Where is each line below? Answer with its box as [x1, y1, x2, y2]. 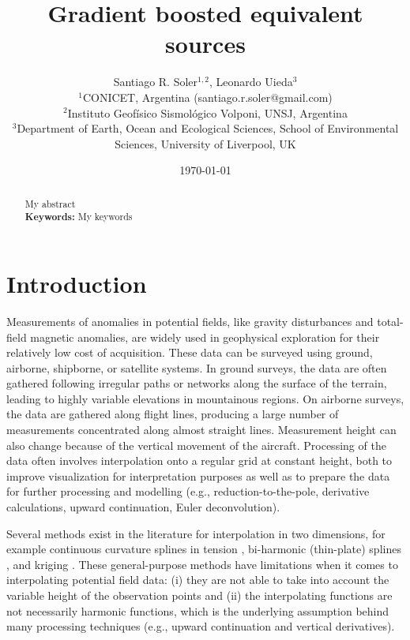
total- [377, 313, 404, 329]
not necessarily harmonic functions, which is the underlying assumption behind [6, 602, 389, 619]
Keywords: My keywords [24, 210, 133, 224]
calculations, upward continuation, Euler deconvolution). [6, 499, 280, 515]
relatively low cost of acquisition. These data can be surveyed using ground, [6, 344, 373, 361]
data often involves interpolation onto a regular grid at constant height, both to [6, 452, 393, 469]
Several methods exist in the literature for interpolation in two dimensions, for [6, 525, 386, 541]
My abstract [24, 196, 76, 210]
